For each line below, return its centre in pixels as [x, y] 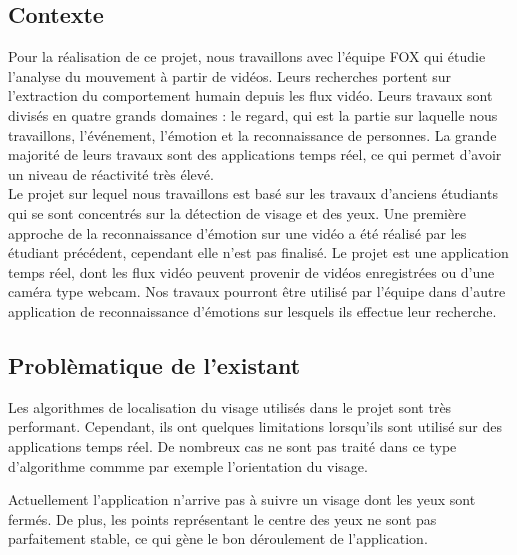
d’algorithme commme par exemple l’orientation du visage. [188, 465]
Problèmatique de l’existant [154, 364]
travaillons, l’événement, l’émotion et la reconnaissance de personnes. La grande [252, 134]
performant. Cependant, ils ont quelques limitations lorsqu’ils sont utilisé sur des [255, 426]
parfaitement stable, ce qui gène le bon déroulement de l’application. [218, 538]
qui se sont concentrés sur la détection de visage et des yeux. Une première [237, 212]
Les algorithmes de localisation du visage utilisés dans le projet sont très [230, 406]
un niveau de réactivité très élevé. [111, 173]
